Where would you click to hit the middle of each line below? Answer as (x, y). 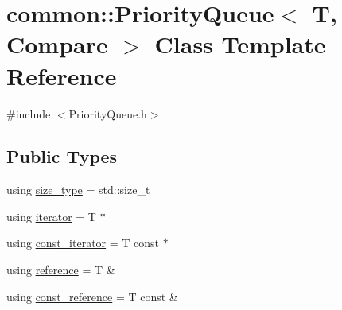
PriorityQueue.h (108, 113)
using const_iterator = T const (83, 243)
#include (29, 113)
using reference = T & (61, 270)
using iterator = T (51, 216)
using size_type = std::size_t (78, 190)
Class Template (240, 44)
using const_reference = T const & (92, 296)
